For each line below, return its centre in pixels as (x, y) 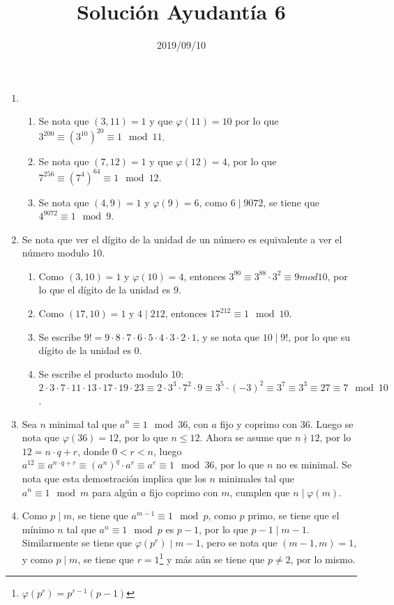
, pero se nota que (239, 543)
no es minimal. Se (314, 465)
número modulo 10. (63, 253)
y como (37, 559)
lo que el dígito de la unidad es (105, 290)
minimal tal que (83, 423)
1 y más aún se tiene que (212, 558)
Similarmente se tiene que (77, 543)
